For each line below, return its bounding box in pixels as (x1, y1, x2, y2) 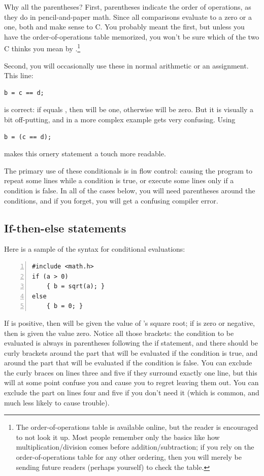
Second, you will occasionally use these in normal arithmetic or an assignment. (4, 60, 249, 71)
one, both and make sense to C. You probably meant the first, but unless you (4, 21, 245, 32)
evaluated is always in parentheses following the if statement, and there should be (4, 337, 258, 348)
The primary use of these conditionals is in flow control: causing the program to (4, 165, 253, 176)
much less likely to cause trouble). (4, 397, 110, 407)
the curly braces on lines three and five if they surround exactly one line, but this (4, 367, 257, 378)
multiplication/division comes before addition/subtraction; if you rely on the (16, 441, 254, 452)
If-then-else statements (4, 220, 126, 235)
